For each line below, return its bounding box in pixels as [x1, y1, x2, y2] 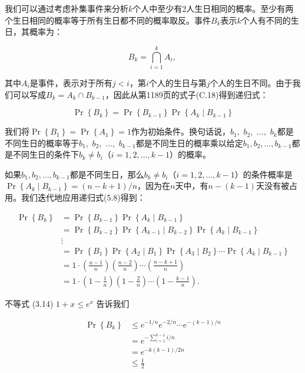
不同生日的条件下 [12, 148, 79, 161]
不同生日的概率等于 [5, 136, 79, 149]
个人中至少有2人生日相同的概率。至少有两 [132, 2, 294, 14]
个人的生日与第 [148, 76, 207, 89]
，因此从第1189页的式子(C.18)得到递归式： [105, 88, 268, 100]
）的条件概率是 [234, 168, 293, 180]
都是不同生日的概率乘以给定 [135, 136, 243, 149]
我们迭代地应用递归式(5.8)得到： [21, 191, 145, 204]
